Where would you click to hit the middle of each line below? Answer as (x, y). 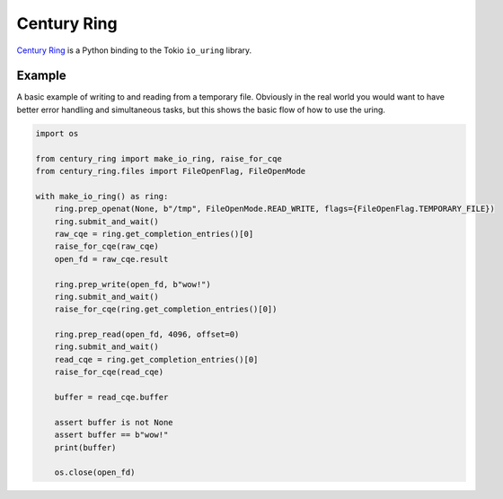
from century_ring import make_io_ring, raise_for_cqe (159, 158)
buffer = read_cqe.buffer (111, 398)
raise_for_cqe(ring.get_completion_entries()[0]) (166, 309)
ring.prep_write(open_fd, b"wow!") (132, 284)
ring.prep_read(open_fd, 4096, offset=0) (147, 335)
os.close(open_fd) (95, 473)
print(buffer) (85, 447)
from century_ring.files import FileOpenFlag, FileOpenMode (171, 171)
